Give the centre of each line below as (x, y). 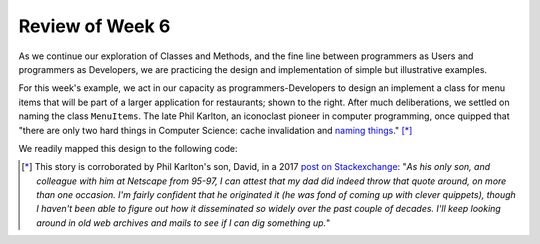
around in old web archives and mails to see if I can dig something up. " (183, 222)
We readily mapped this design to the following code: (128, 148)
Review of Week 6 (94, 26)
